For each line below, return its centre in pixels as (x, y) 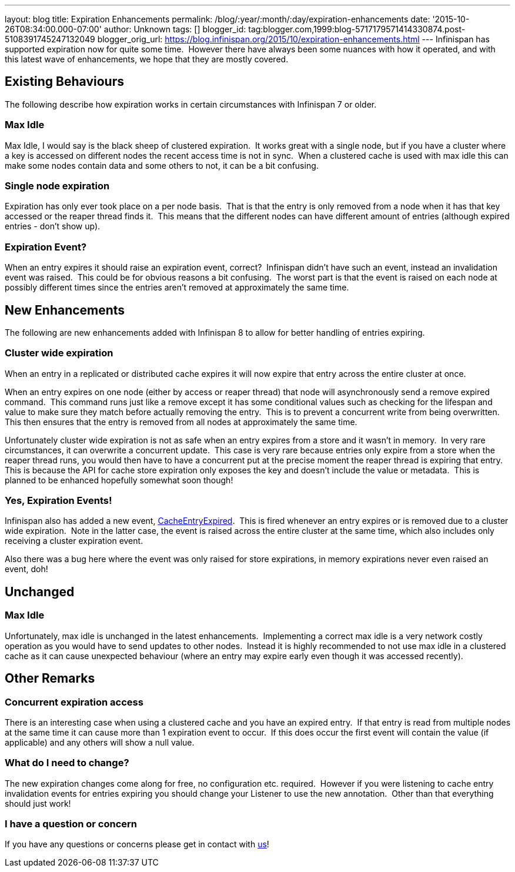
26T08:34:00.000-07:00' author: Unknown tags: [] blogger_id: (126, 29)
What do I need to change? (67, 763)
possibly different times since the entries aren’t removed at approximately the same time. (177, 288)
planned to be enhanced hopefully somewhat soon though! (119, 480)
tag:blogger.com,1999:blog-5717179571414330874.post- (357, 29)
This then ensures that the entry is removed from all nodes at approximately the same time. (181, 422)
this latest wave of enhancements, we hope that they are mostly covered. (147, 59)
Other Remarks (50, 679)
